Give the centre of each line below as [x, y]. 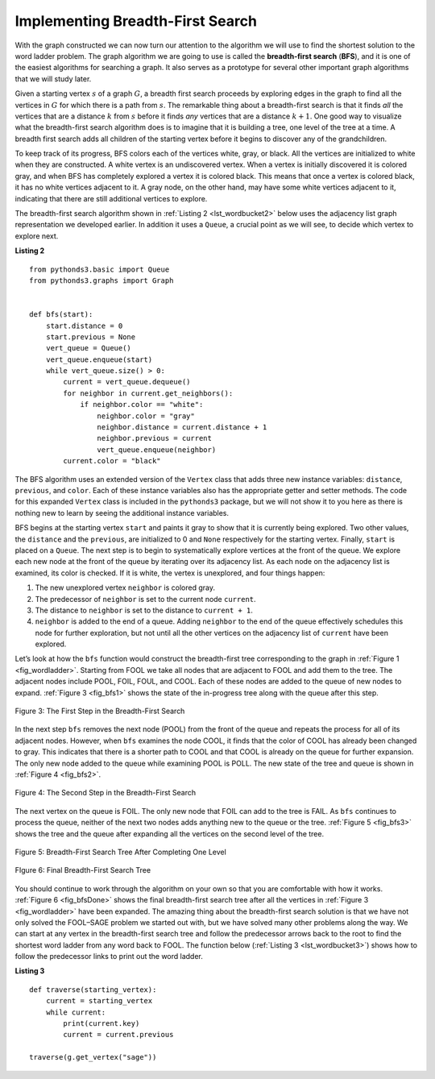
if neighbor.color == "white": [142, 405]
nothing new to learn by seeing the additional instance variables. [122, 513]
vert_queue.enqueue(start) [99, 359]
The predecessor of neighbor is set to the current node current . [146, 599]
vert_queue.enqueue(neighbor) [157, 450]
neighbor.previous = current [155, 438]
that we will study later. [53, 79]
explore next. [37, 236]
